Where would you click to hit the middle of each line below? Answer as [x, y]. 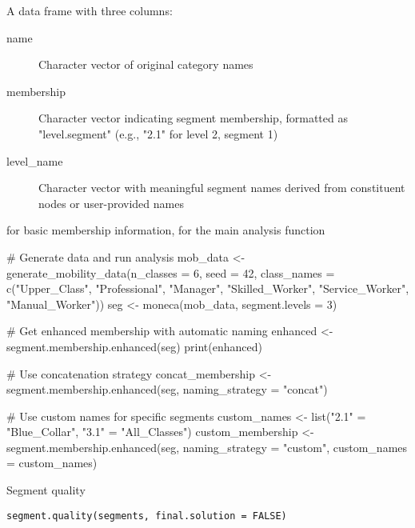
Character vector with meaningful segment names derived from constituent [222, 188]
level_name [35, 160]
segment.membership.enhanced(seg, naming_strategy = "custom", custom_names [207, 447]
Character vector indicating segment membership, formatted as [193, 118]
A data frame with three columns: [90, 10]
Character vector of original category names [146, 64]
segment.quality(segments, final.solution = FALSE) [147, 516]
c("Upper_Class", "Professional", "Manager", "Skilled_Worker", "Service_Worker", [208, 288]
